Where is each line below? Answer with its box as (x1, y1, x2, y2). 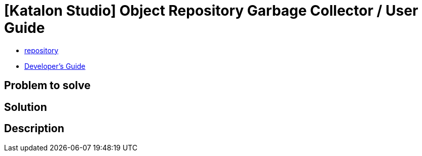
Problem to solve (4, 79, 91, 92)
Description (4, 122, 64, 135)
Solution (4, 100, 47, 113)
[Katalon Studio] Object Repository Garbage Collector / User (4, 2, 418, 19)
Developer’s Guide (24, 61, 86, 70)
